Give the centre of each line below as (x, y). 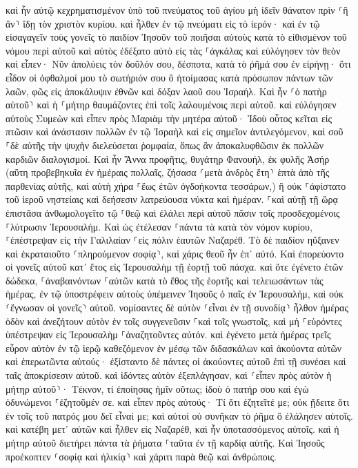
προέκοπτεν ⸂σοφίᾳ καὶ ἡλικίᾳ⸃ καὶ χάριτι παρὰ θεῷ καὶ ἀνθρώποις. (141, 456)
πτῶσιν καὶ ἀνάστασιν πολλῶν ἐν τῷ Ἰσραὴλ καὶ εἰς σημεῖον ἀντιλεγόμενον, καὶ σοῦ (175, 131)
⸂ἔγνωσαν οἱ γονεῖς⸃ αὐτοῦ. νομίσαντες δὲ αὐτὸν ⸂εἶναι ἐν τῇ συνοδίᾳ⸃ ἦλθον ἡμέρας (177, 308)
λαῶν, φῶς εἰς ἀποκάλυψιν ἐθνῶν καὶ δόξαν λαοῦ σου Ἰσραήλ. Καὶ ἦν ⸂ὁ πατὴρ (166, 91)
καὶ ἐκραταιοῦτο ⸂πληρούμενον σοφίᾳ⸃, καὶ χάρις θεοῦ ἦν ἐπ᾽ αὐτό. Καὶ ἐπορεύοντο (175, 253)
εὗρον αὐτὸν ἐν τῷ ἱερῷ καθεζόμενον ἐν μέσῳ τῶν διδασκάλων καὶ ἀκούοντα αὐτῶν (174, 348)
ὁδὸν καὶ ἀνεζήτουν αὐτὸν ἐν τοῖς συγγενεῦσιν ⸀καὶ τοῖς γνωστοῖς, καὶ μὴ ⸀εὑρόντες (174, 321)
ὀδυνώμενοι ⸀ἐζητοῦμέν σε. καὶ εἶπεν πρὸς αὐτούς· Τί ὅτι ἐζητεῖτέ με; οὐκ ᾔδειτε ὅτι (178, 402)
